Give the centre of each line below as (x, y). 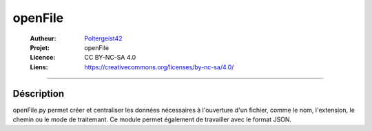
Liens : (39, 67)
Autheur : (43, 38)
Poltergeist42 (103, 38)
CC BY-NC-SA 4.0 (110, 58)
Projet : (40, 47)
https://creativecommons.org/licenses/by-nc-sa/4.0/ (159, 67)
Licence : (43, 58)
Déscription (39, 94)
